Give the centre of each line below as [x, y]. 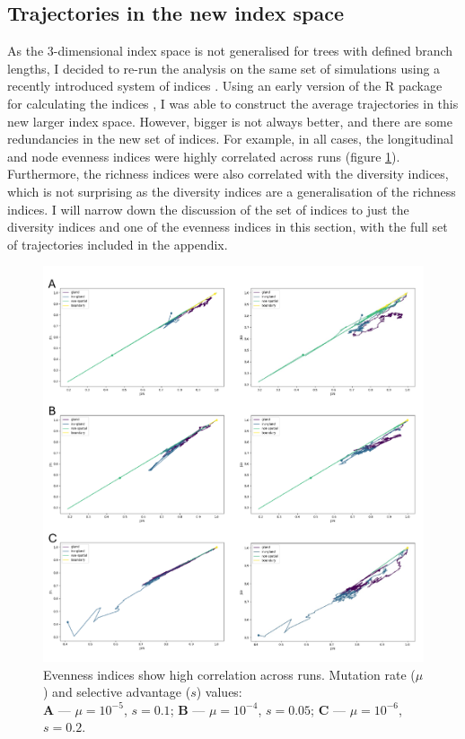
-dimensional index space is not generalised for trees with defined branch [253, 51]
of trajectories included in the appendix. [118, 244]
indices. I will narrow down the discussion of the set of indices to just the [208, 209]
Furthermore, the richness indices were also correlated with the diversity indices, [228, 174]
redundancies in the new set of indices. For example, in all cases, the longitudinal [230, 139]
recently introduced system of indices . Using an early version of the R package [225, 86]
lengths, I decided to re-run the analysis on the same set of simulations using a [224, 68]
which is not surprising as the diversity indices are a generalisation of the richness [232, 191]
